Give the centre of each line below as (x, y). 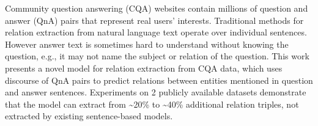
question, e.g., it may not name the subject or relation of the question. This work (157, 56)
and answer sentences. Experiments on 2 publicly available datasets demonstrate (156, 92)
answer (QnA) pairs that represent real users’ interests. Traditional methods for (154, 20)
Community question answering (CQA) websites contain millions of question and (157, 8)
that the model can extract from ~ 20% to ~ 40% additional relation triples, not (152, 104)
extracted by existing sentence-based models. (89, 116)
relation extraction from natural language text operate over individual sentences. (156, 32)
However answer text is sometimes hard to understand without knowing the (147, 44)
